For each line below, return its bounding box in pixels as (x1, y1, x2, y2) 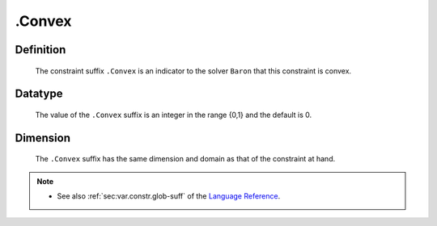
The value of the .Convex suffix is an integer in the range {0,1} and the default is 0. (35, 110, 312, 119)
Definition (15, 43, 66, 56)
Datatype (15, 87, 63, 101)
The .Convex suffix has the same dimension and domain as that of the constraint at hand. (35, 154, 336, 164)
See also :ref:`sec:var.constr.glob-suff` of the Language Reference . (57, 191, 281, 201)
